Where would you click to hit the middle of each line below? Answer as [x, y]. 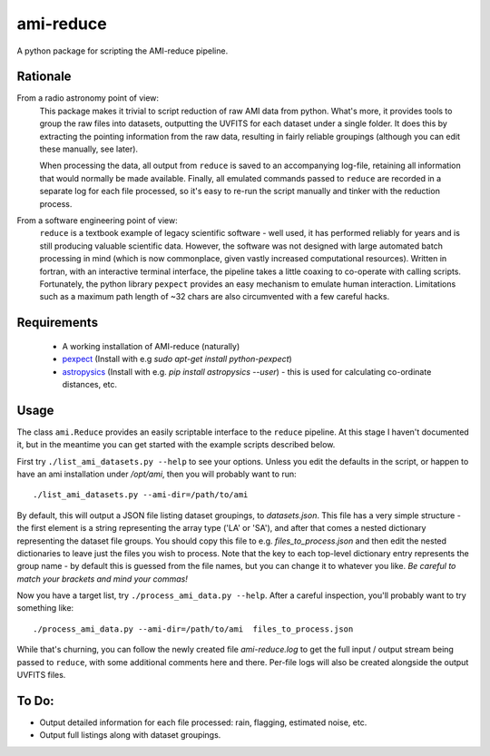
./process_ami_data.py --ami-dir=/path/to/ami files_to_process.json [193, 629]
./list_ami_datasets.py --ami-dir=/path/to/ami [141, 495]
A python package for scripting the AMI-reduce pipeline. [122, 51]
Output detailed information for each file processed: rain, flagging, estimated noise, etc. [203, 722]
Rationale [44, 77]
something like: [45, 608]
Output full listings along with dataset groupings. [130, 735]
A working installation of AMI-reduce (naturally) [151, 346]
